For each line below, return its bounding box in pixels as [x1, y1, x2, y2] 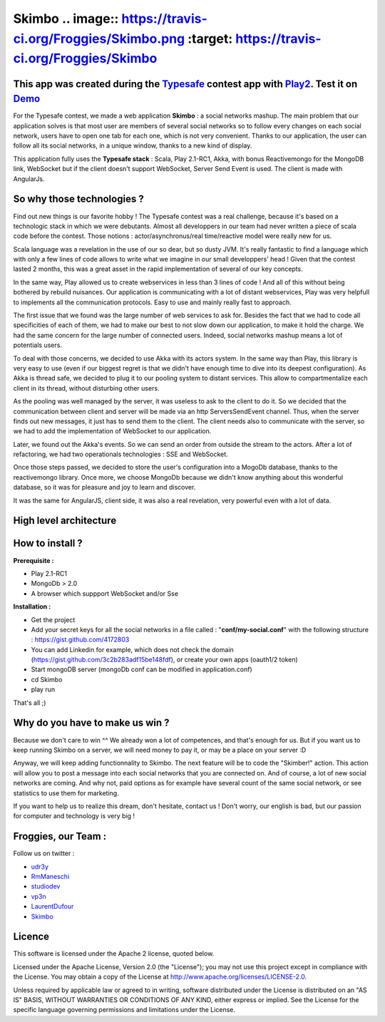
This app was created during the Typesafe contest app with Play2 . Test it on [13, 78, 358, 90]
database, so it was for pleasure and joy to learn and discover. [13, 483, 196, 492]
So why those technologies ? [13, 193, 144, 205]
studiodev [31, 882, 61, 891]
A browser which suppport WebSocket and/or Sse [31, 589, 178, 598]
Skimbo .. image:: [13, 11, 119, 26]
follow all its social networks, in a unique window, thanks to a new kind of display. [13, 141, 252, 150]
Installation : [13, 602, 51, 611]
